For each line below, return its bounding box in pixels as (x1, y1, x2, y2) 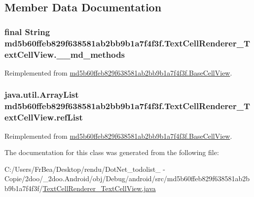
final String (4, 25, 50, 38)
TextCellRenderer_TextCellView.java (42, 183, 156, 193)
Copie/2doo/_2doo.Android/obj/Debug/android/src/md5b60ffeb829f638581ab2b (4, 173, 250, 184)
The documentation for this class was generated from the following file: (4, 147, 219, 158)
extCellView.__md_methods (4, 48, 125, 60)
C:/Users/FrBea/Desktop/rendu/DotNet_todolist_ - (4, 163, 165, 174)
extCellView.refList (4, 111, 83, 123)
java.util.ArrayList (4, 88, 79, 101)
